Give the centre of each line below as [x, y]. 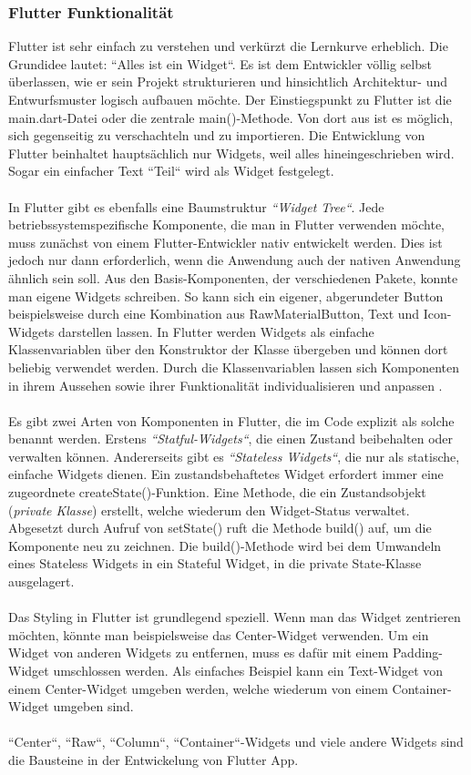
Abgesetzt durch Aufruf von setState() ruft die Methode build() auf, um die [220, 528]
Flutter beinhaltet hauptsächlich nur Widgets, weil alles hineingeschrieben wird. [231, 153]
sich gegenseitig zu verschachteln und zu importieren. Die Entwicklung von [217, 135]
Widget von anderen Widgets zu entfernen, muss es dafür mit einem [199, 653]
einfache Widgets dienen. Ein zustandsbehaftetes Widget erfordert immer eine [226, 474]
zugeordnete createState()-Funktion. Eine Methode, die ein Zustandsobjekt [217, 492]
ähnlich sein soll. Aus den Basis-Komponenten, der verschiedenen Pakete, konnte [233, 277]
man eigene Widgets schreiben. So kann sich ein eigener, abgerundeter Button [226, 296]
